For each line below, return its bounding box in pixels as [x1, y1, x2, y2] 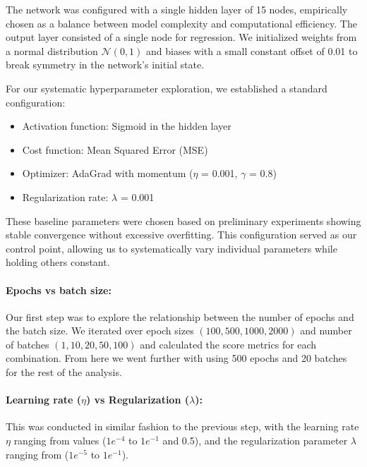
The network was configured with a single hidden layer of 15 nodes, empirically [6, 2, 348, 16]
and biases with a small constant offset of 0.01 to [146, 43, 358, 58]
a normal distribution [6, 43, 98, 58]
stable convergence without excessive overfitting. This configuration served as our [6, 227, 357, 242]
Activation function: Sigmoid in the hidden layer [22, 119, 231, 133]
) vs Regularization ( [85, 392, 189, 407]
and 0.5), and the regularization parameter [162, 433, 348, 448]
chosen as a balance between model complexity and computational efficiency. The [6, 16, 357, 30]
